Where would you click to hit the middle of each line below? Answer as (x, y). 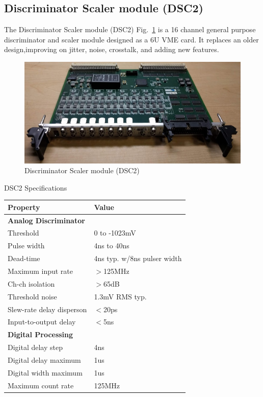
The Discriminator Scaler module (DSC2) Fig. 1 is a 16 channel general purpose (130, 29)
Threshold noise (32, 296)
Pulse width (26, 246)
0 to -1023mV (115, 233)
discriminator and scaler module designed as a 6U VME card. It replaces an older (131, 39)
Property (24, 207)
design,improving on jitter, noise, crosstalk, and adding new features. (112, 49)
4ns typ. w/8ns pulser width (138, 258)
